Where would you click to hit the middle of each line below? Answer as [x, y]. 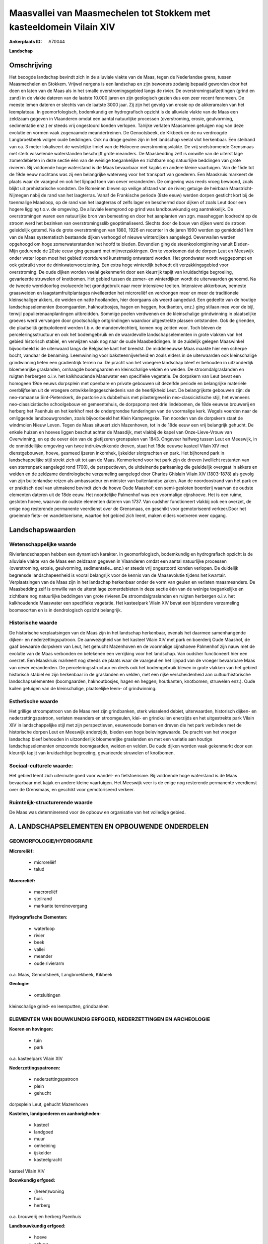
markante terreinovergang [61, 906]
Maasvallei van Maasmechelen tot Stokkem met [110, 13]
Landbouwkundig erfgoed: [37, 1226]
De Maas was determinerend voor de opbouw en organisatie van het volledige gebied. [98, 812]
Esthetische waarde [34, 701]
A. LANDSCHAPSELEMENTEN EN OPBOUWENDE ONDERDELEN [109, 827]
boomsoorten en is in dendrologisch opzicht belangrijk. [66, 610]
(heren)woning [49, 1191]
